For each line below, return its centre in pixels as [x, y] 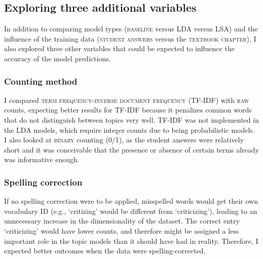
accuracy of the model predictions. [58, 58]
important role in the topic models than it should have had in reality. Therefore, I [131, 240]
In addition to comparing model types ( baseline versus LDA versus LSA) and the [131, 29]
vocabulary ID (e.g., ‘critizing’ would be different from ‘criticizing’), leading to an [131, 211]
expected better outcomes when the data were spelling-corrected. [105, 251]
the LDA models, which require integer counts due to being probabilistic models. [129, 129]
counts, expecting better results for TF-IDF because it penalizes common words [128, 110]
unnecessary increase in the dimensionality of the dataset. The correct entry [122, 221]
